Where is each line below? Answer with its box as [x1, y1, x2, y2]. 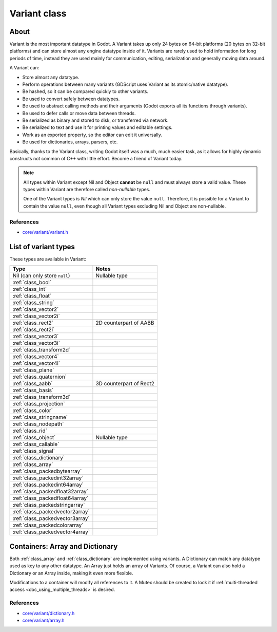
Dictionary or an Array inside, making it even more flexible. [9, 570, 133, 576]
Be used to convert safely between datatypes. [22, 96, 120, 102]
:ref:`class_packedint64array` [12, 481, 84, 488]
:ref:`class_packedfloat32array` [12, 488, 89, 495]
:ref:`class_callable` [12, 441, 60, 448]
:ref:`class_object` [12, 434, 56, 441]
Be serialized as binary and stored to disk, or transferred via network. [22, 117, 169, 123]
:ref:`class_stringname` [12, 414, 68, 421]
